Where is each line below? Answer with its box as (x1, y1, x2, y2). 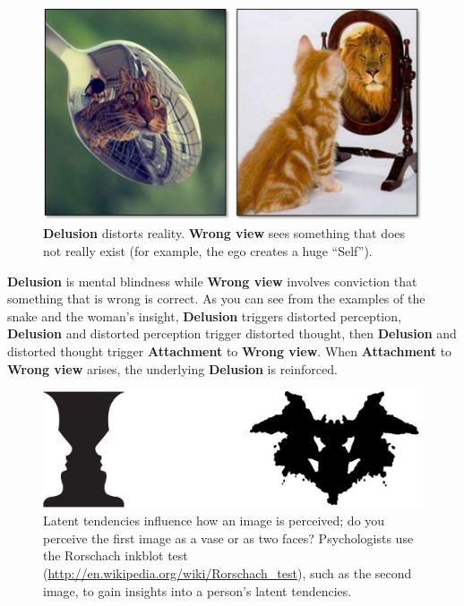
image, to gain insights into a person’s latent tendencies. (43, 581, 352, 600)
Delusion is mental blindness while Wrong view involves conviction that (7, 271, 417, 290)
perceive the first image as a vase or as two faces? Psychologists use (43, 528, 414, 547)
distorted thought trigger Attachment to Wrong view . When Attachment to (7, 341, 452, 360)
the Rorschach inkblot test (43, 546, 188, 565)
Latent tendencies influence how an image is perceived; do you (43, 511, 385, 530)
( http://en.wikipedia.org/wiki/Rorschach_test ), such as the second (43, 563, 412, 582)
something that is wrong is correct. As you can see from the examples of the (7, 289, 425, 308)
